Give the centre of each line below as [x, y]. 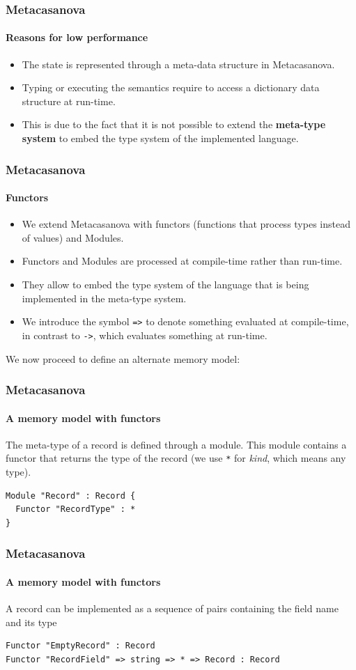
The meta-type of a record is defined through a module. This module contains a [176, 444]
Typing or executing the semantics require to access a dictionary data [171, 87]
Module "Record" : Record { [71, 496]
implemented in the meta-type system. [104, 298]
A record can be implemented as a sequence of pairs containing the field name [172, 608]
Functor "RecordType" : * [76, 509]
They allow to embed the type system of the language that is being [165, 285]
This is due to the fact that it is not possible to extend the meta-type [174, 124]
